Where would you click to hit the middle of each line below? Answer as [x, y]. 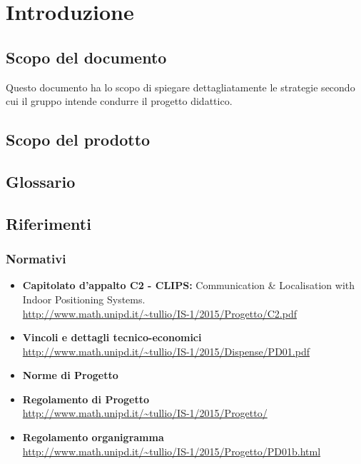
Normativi [36, 259]
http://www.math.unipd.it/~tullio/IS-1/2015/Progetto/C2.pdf [159, 313]
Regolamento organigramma [93, 437]
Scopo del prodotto [78, 140]
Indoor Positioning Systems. [84, 299]
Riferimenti [49, 223]
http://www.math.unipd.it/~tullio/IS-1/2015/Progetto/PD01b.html [172, 451]
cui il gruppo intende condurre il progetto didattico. [119, 101]
